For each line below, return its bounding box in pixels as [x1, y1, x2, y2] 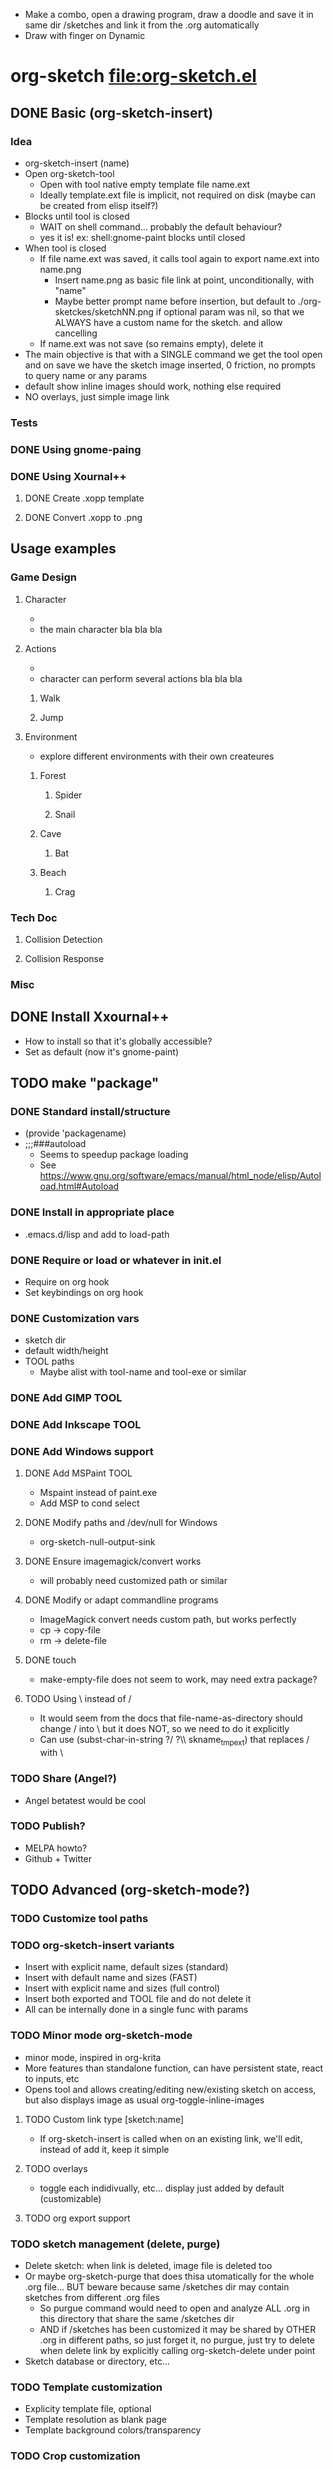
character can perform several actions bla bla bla [39, 672, 243, 684]
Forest [39, 769, 67, 781]
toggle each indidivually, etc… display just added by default [39, 2182, 285, 2194]
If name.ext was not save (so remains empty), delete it [39, 337, 264, 349]
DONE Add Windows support [10, 1445, 154, 1459]
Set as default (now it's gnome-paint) [24, 1045, 180, 1058]
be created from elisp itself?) [39, 199, 159, 211]
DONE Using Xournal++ [10, 469, 127, 483]
